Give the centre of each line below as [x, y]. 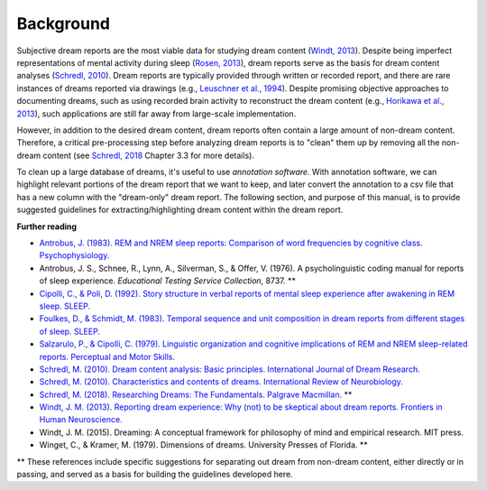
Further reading [46, 227]
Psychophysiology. [74, 255]
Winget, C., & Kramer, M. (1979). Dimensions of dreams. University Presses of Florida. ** [204, 445]
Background [63, 23]
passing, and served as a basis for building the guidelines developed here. [155, 475]
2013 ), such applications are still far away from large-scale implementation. [156, 114]
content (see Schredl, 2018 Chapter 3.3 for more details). [148, 155]
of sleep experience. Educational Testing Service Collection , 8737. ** [168, 281]
